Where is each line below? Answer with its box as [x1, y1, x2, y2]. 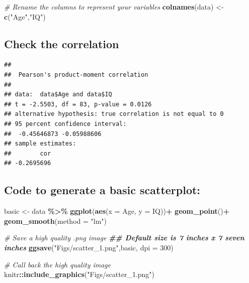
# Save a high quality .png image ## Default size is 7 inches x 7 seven [4, 232, 244, 243]
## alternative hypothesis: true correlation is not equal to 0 [4, 110, 224, 118]
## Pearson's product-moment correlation [4, 71, 148, 78]
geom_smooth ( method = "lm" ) [4, 215, 107, 226]
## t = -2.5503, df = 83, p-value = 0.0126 [4, 100, 152, 108]
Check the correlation [4, 36, 119, 51]
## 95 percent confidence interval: [4, 120, 127, 127]
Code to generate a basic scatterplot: [4, 182, 201, 198]
